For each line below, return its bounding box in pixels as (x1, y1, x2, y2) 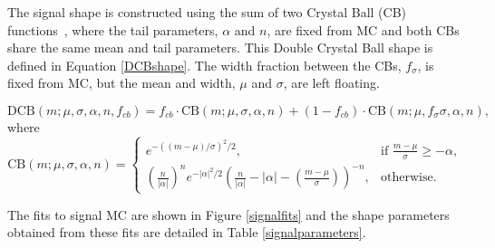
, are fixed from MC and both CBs (267, 20, 460, 39)
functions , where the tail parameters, (7, 20, 218, 39)
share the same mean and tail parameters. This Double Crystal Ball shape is (7, 38, 433, 57)
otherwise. (380, 171, 437, 185)
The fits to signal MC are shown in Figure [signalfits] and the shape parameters (7, 205, 450, 224)
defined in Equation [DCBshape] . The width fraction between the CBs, (7, 55, 402, 74)
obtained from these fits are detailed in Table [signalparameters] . (7, 223, 366, 242)
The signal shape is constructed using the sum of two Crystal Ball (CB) (7, 3, 407, 21)
